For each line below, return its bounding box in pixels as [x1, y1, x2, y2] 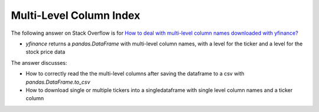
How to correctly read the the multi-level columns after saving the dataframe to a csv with [25, 70, 245, 77]
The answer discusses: [11, 59, 67, 66]
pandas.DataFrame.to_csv [25, 78, 91, 85]
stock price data [25, 48, 66, 55]
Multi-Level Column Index [11, 9, 141, 22]
